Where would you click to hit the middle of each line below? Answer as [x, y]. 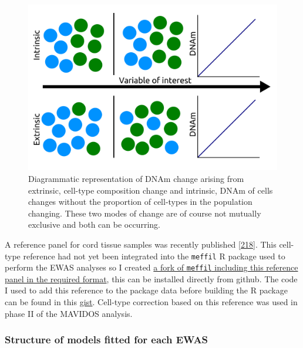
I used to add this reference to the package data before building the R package [146, 290]
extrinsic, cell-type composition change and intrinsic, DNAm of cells [151, 190]
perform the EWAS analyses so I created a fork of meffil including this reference [151, 267]
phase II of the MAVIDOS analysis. [69, 313]
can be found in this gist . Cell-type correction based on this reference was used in [151, 302]
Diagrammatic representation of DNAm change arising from [136, 178]
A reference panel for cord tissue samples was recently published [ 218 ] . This [141, 244]
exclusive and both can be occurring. [94, 224]
